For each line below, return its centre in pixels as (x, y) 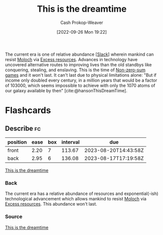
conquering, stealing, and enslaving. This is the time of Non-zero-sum (75, 70)
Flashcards (28, 110)
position (17, 142)
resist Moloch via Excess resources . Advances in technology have (71, 59)
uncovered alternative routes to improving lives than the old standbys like (78, 64)
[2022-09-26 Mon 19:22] (82, 32)
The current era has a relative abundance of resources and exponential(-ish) (82, 193)
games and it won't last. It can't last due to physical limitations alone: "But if (81, 75)
